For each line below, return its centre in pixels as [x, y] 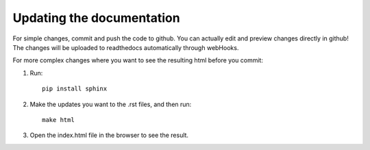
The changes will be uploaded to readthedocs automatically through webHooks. [126, 47]
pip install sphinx [75, 89]
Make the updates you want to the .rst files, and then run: [111, 104]
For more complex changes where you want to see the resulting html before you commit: [138, 60]
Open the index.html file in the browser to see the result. [109, 135]
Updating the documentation [97, 18]
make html [58, 120]
